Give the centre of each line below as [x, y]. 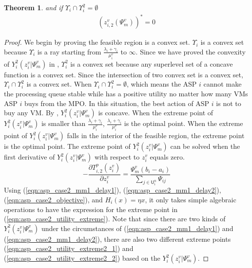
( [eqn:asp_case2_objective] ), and [53, 200]
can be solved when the [205, 146]
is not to [229, 103]
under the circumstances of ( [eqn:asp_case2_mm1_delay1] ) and [137, 228]
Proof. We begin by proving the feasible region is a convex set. [97, 42]
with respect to [117, 157]
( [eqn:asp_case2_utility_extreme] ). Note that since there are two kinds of [115, 219]
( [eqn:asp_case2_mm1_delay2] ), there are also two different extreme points [117, 239]
